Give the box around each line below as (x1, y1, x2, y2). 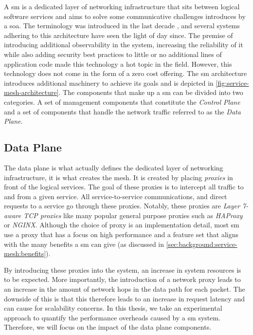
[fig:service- (216, 77, 249, 88)
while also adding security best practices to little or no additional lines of (4, 49, 222, 59)
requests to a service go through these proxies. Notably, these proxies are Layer (4, 201, 240, 211)
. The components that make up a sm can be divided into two (58, 87, 243, 97)
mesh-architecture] (4, 87, 59, 97)
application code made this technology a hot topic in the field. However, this (4, 58, 232, 69)
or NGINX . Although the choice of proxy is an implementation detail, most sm (4, 220, 239, 230)
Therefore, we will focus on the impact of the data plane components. (4, 322, 212, 332)
